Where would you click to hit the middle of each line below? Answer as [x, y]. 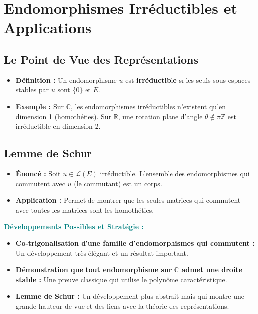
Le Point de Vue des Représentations [101, 59]
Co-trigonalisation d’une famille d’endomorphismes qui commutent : [135, 243]
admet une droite [212, 270]
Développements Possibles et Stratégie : [74, 226]
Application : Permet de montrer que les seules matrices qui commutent [128, 200]
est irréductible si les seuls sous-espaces [188, 80]
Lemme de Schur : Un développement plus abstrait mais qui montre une [130, 296]
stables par [32, 90]
